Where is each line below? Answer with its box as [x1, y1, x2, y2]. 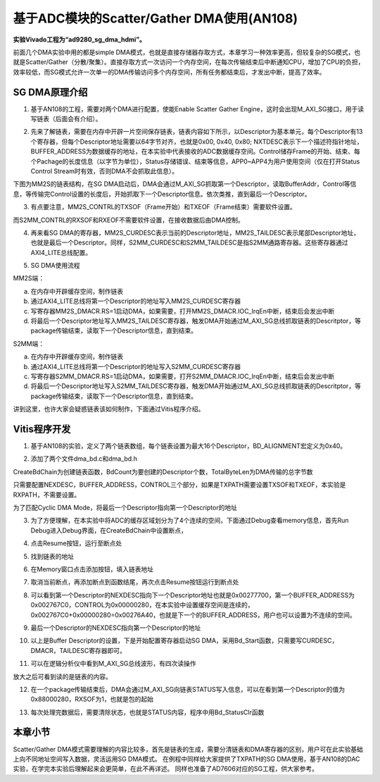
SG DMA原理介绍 [13, 86, 88, 98]
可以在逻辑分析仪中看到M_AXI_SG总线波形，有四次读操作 [30, 659, 196, 668]
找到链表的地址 [30, 552, 74, 560]
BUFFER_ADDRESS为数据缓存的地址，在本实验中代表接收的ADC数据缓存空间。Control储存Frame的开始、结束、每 [30, 147, 360, 156]
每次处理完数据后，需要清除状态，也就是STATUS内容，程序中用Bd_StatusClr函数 [30, 708, 265, 716]
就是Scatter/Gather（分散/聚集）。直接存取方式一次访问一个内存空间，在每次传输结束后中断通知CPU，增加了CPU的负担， [13, 58, 365, 66]
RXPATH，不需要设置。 [13, 490, 81, 499]
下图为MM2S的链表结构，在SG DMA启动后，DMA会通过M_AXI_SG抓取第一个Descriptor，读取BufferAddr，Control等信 [13, 180, 357, 188]
